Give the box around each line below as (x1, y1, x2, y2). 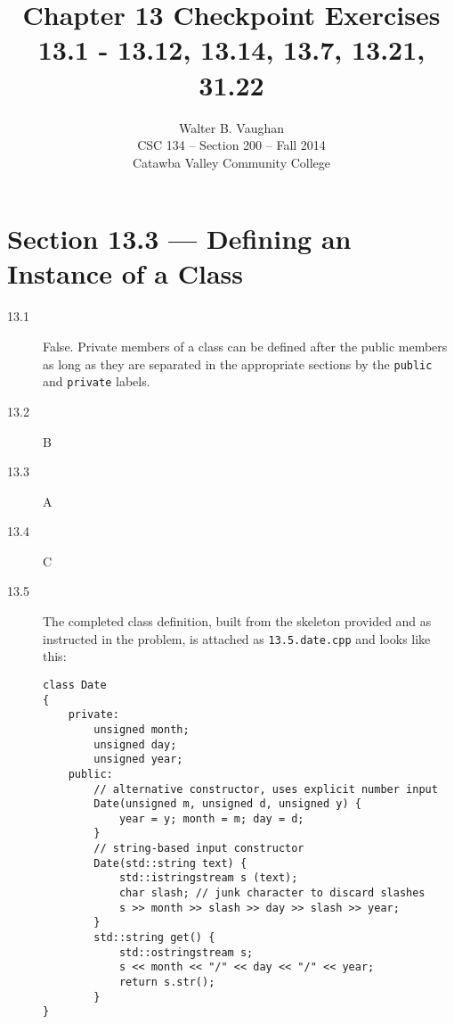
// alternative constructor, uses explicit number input (93, 782, 438, 796)
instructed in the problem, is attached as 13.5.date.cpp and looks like (43, 629, 431, 648)
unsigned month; (93, 723, 190, 736)
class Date (43, 678, 107, 691)
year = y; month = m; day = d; (118, 812, 304, 825)
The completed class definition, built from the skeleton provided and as (43, 612, 432, 631)
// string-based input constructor (93, 842, 304, 855)
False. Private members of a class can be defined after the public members (43, 337, 448, 355)
